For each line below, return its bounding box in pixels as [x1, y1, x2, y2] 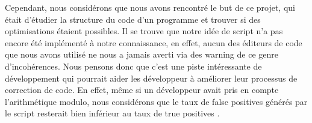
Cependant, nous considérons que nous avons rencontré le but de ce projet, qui [5, 1, 295, 13]
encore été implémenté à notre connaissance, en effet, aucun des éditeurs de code [5, 36, 302, 49]
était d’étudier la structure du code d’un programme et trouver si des [5, 13, 261, 25]
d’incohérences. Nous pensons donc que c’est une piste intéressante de [5, 59, 262, 72]
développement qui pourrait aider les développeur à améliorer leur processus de [5, 71, 298, 84]
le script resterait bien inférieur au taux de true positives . [5, 107, 220, 119]
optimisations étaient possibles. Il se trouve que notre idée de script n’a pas [5, 25, 283, 37]
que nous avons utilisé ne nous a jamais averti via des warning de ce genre [5, 48, 278, 61]
